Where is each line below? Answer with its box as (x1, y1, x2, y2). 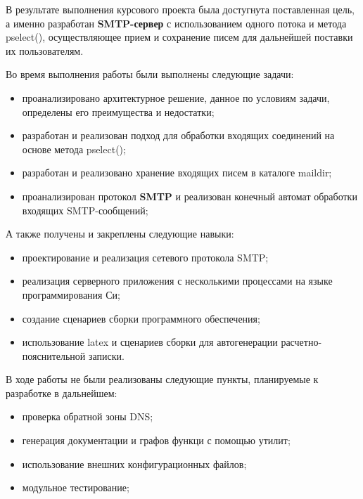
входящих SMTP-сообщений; (22, 202, 148, 217)
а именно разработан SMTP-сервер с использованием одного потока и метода (6, 15, 347, 30)
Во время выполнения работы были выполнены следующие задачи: (6, 67, 294, 82)
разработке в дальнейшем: (6, 385, 117, 400)
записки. (89, 348, 125, 363)
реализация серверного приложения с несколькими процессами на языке (22, 273, 333, 288)
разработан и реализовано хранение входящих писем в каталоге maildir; (22, 165, 332, 180)
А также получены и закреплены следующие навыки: (6, 226, 234, 241)
